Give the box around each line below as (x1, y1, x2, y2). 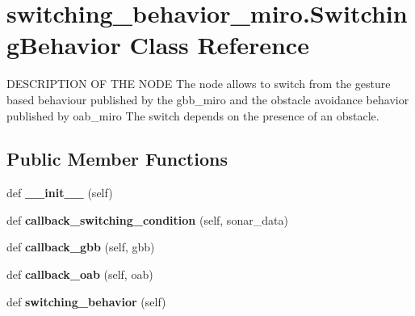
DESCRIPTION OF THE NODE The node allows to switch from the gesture (6, 75, 391, 92)
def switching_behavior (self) (6, 293, 166, 310)
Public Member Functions (6, 146, 228, 171)
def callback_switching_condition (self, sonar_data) (6, 211, 288, 228)
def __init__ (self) (6, 184, 113, 201)
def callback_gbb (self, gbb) (6, 238, 155, 255)
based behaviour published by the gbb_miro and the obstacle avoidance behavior (6, 91, 409, 107)
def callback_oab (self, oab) (6, 266, 153, 283)
